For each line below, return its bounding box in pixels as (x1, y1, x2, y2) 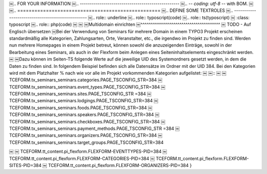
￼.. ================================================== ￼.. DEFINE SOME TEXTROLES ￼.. (9, 7, 233, 13)
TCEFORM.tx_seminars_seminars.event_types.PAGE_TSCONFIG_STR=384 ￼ (9, 84, 166, 90)
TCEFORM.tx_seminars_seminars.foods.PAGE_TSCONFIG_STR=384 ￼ (9, 105, 153, 111)
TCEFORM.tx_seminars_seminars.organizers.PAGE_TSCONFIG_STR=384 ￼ (9, 132, 163, 138)
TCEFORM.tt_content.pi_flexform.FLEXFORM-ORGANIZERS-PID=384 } (47, 162, 192, 168)
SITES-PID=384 (9, 162, 42, 168)
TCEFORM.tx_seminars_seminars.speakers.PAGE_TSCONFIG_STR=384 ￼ (9, 112, 160, 117)
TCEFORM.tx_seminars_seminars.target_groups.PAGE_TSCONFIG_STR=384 (9, 139, 164, 145)
